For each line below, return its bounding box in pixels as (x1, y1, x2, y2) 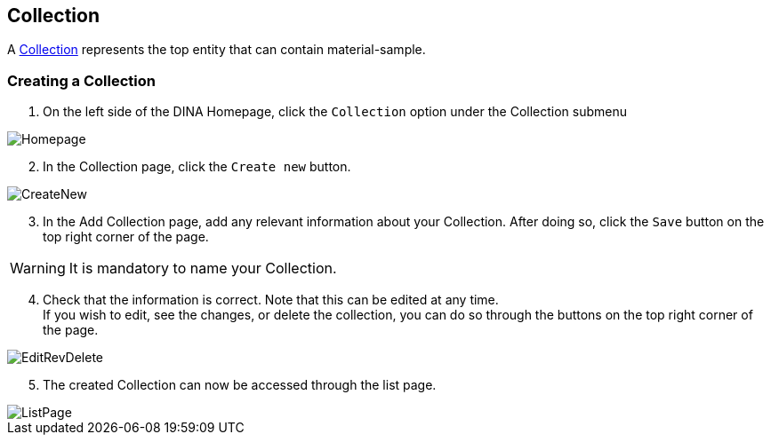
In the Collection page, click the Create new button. (43, 159, 351, 175)
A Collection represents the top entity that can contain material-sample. (7, 42, 426, 58)
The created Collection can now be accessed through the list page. (43, 377, 437, 393)
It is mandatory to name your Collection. (68, 259, 337, 278)
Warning (10, 259, 66, 278)
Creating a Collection (7, 71, 156, 90)
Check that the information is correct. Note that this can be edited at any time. (43, 292, 499, 308)
